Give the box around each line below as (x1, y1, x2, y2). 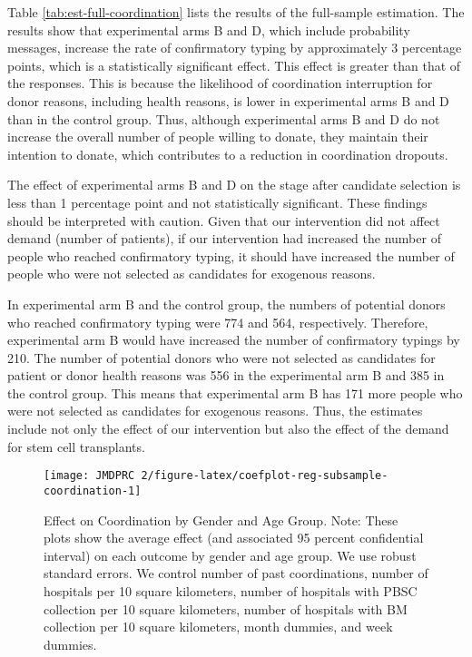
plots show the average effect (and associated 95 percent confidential (44, 528, 424, 547)
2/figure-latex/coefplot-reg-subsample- (141, 469, 388, 483)
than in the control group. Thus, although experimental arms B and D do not (7, 109, 440, 128)
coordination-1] (44, 484, 142, 497)
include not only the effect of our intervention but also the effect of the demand (7, 419, 449, 438)
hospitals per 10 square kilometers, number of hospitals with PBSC (44, 581, 418, 600)
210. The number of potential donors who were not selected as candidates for (7, 348, 436, 367)
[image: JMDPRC (44, 469, 135, 483)
